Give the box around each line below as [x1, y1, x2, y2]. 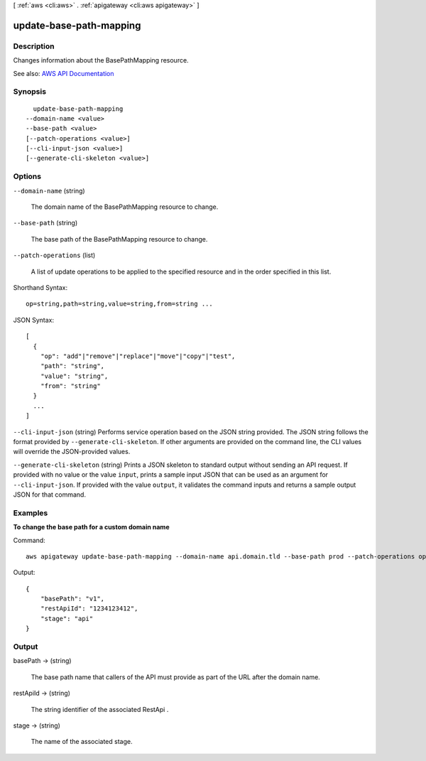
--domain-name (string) [13, 186, 85, 195]
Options [13, 171, 42, 181]
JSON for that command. [13, 490, 87, 499]
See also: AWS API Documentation [13, 69, 114, 77]
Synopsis [13, 87, 46, 97]
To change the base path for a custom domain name [13, 523, 170, 531]
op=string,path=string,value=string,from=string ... [26, 300, 213, 308]
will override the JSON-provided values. [13, 448, 131, 456]
